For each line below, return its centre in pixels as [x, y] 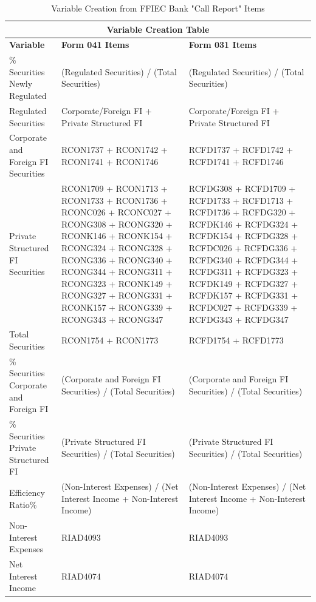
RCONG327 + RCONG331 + [117, 295]
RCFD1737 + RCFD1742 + [241, 149]
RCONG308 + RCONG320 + [117, 224]
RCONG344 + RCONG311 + [117, 272]
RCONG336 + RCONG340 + [117, 259]
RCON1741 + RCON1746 [110, 161]
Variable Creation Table [158, 29]
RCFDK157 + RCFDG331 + [243, 295]
